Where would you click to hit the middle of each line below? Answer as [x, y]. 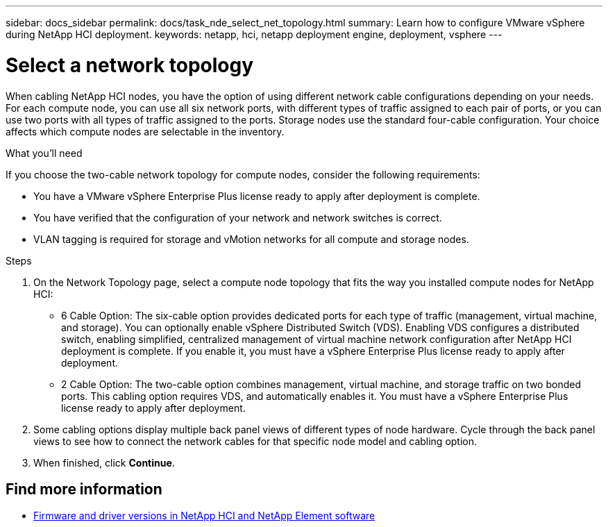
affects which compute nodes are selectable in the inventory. [145, 131]
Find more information [84, 489]
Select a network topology [130, 65]
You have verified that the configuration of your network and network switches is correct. [238, 217]
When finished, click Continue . [104, 462]
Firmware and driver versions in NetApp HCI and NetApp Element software [204, 516]
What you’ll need [44, 153]
